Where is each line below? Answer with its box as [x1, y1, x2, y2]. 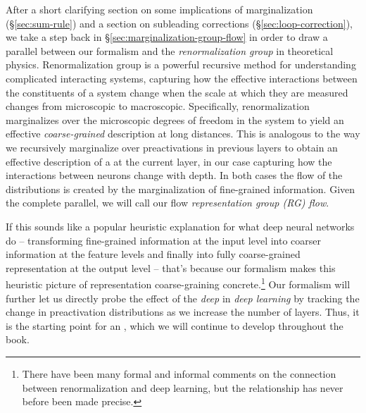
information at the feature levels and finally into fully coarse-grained [6, 247, 301, 261]
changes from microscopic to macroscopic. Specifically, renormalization [6, 99, 310, 113]
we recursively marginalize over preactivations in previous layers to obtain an [6, 140, 338, 154]
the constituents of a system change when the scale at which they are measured [6, 85, 348, 99]
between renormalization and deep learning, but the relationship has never [22, 380, 343, 395]
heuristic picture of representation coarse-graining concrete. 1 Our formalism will [6, 275, 351, 291]
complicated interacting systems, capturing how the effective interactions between [6, 70, 358, 85]
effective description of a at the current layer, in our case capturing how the [6, 154, 332, 168]
